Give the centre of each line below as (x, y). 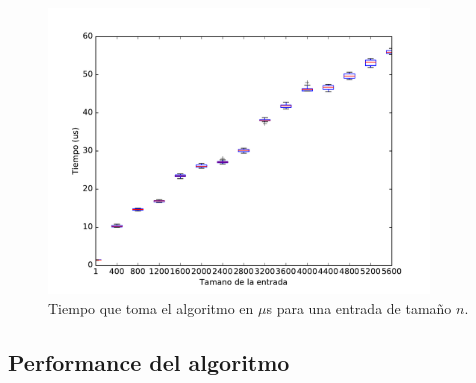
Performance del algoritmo (149, 361)
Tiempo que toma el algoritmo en (151, 307)
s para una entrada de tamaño (359, 307)
